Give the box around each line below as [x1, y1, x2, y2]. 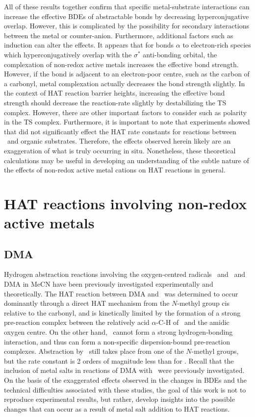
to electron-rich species [182, 40, 251, 50]
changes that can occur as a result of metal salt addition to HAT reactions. [4, 403, 230, 414]
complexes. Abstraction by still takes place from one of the [4, 346, 184, 356]
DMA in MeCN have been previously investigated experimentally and [4, 279, 213, 289]
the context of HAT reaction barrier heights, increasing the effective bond [4, 88, 225, 98]
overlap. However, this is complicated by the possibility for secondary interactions [4, 21, 249, 31]
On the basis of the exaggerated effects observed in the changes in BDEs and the [4, 374, 247, 385]
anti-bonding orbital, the [143, 49, 217, 59]
